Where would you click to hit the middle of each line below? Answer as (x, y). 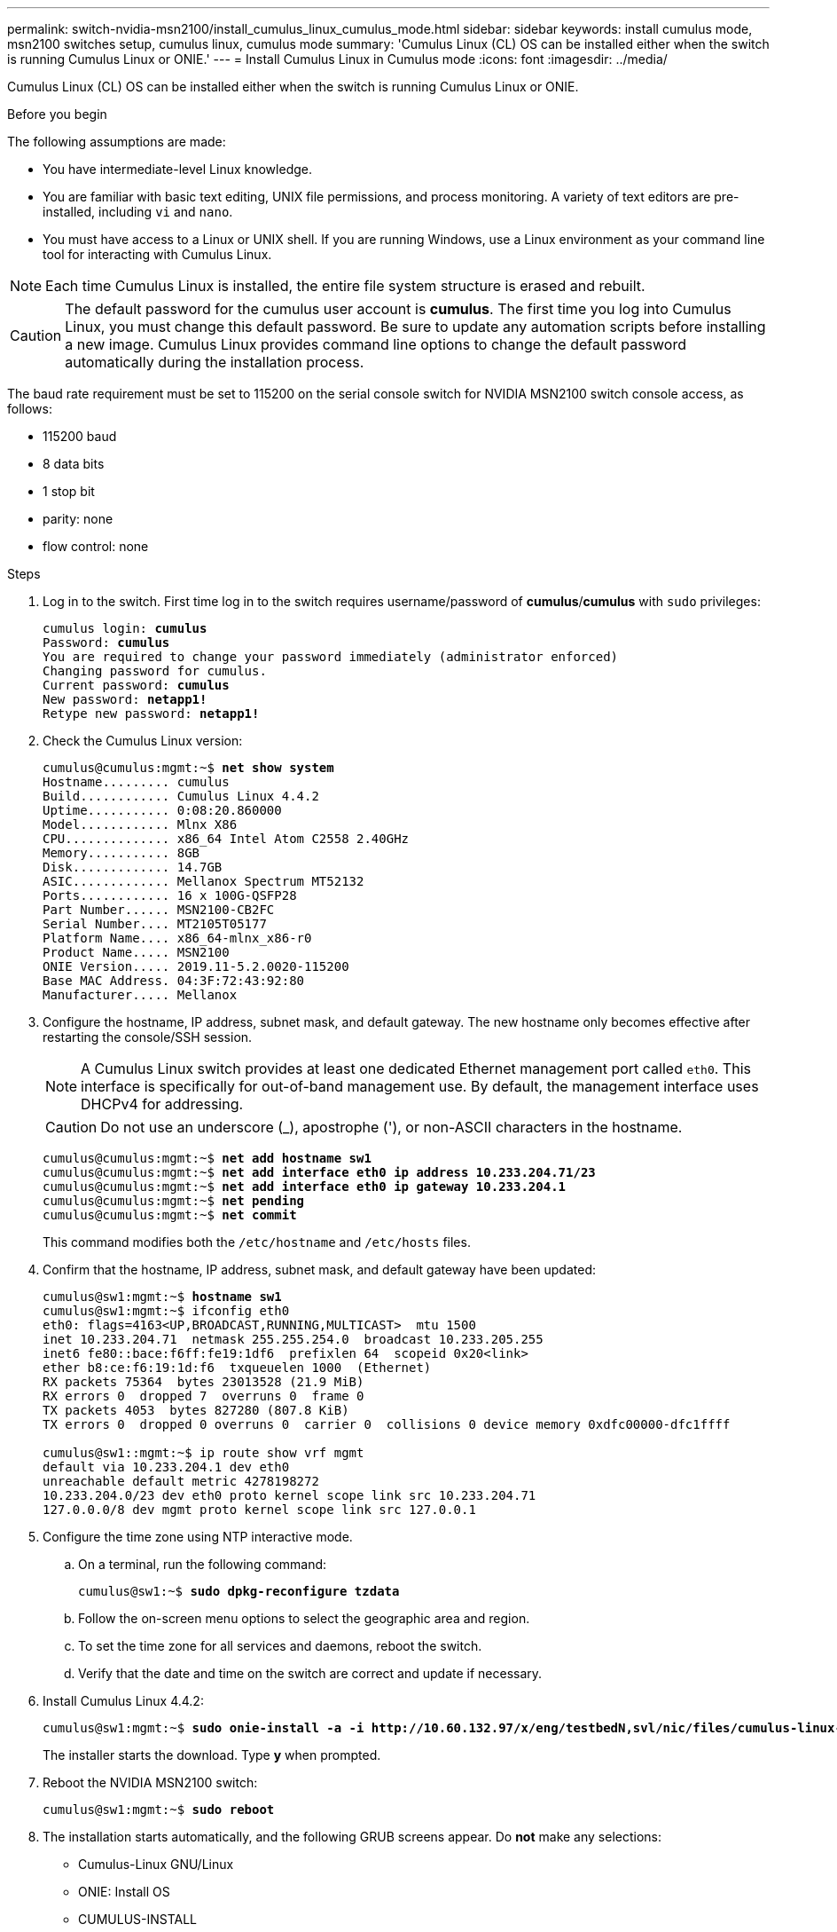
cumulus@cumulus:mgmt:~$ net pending (174, 1201)
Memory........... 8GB (121, 853)
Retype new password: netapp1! (151, 714)
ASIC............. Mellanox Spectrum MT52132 (203, 881)
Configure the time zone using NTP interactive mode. (198, 1537)
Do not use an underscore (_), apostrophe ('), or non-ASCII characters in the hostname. (391, 1127)
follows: (30, 409)
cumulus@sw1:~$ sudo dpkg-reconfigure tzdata (239, 1591)
